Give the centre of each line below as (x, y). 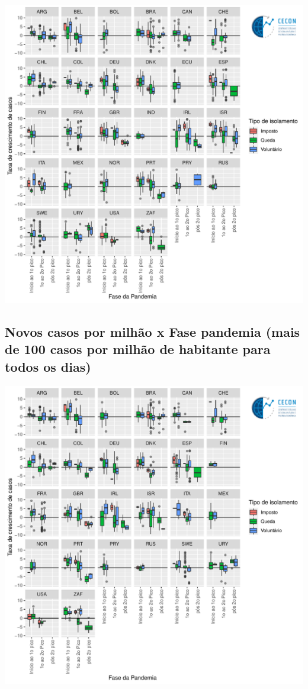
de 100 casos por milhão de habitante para (138, 349)
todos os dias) (48, 366)
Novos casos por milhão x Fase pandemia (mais (153, 331)
